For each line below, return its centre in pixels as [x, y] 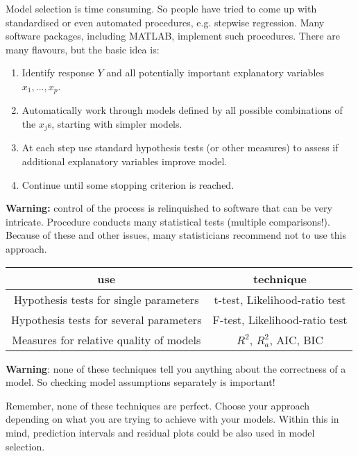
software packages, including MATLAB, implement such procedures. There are [173, 36]
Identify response [58, 73]
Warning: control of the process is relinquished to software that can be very [169, 208]
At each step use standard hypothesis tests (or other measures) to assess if [180, 147]
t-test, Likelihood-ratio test [280, 299]
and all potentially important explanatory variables [215, 73]
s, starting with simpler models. [115, 124]
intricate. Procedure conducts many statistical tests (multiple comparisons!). [168, 221]
